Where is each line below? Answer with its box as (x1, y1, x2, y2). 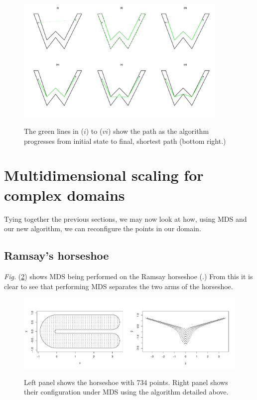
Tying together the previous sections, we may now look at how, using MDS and (4, 213, 247, 224)
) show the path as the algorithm (108, 126, 209, 136)
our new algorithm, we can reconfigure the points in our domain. (4, 223, 201, 234)
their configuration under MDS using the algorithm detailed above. (24, 387, 229, 397)
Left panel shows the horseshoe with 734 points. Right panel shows (24, 377, 228, 387)
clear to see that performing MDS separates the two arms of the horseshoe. (4, 281, 233, 291)
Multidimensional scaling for (4, 165, 204, 185)
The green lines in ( (24, 126, 84, 136)
